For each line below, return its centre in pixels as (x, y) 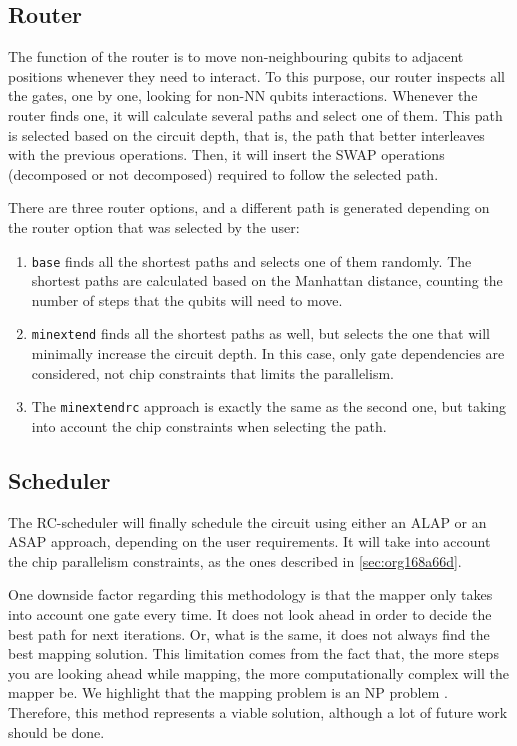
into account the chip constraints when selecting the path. (209, 425)
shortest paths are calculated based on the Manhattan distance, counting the (267, 280)
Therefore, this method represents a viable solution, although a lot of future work (258, 712)
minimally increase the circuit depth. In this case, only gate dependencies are (268, 353)
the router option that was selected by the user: (154, 226)
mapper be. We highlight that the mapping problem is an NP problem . (228, 692)
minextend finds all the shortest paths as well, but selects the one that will (260, 333)
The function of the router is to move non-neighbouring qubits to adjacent (236, 56)
